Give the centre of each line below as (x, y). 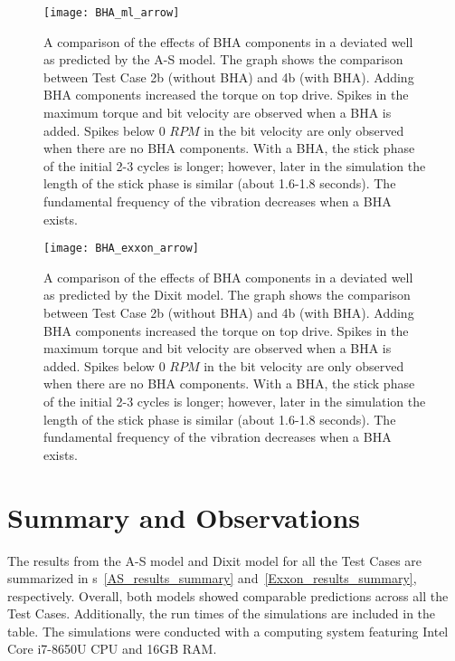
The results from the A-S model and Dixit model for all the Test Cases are (215, 560)
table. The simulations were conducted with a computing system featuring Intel (228, 631)
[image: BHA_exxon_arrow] (121, 249)
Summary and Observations (184, 517)
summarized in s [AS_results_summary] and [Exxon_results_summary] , (212, 578)
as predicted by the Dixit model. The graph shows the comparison (227, 295)
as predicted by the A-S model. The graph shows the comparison (223, 59)
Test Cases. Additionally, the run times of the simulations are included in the (222, 613)
